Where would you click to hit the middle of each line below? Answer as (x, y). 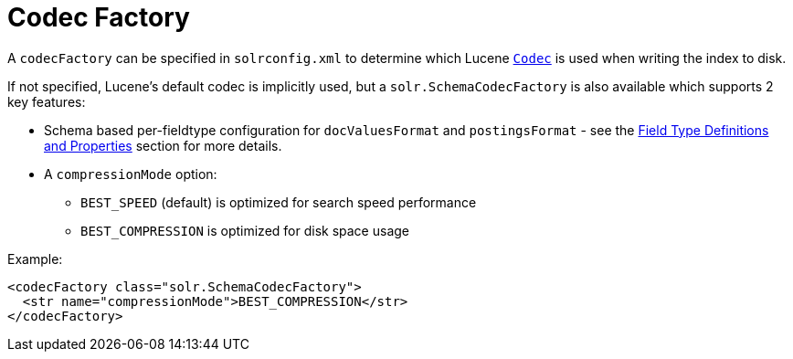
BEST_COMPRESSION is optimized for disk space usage (245, 230)
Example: (35, 259)
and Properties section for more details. (163, 145)
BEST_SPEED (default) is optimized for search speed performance (279, 202)
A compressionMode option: (131, 174)
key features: (47, 101)
